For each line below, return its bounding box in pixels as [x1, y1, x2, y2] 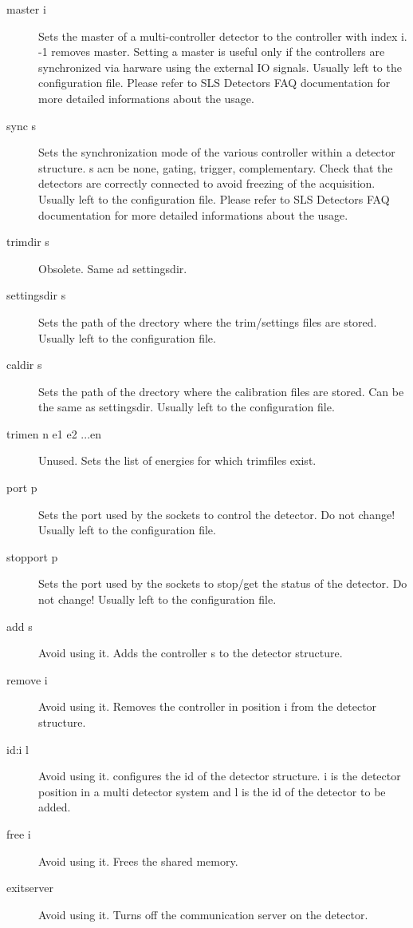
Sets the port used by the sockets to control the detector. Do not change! [38, 506, 395, 522]
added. [38, 799, 71, 815]
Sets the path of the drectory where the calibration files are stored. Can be [38, 383, 404, 399]
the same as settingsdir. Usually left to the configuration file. [38, 399, 335, 415]
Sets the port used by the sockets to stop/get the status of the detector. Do [38, 575, 407, 592]
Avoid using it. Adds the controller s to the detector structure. [38, 644, 343, 661]
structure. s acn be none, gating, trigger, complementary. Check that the [38, 159, 393, 176]
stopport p [6, 548, 58, 565]
